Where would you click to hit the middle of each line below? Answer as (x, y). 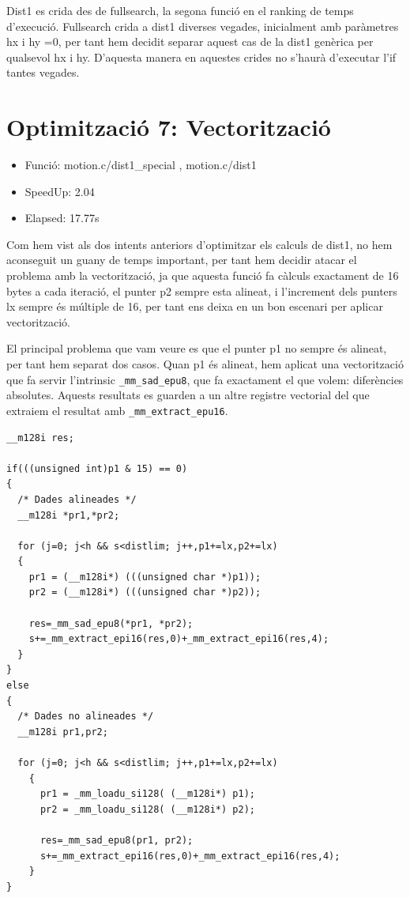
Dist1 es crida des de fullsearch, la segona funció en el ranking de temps (180, 10)
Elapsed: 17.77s (62, 218)
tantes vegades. (43, 72)
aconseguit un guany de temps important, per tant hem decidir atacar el (182, 260)
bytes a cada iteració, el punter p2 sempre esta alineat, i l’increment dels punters (202, 291)
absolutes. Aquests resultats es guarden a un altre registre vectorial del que (188, 395)
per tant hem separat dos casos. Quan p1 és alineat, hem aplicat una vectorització (205, 364)
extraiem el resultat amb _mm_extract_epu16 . (117, 410)
